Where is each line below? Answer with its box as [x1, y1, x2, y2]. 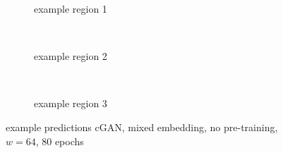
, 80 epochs [35, 133, 84, 148]
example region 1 [34, 1, 107, 16]
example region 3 [34, 96, 107, 111]
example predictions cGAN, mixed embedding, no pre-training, [6, 119, 278, 134]
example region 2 [34, 49, 107, 63]
